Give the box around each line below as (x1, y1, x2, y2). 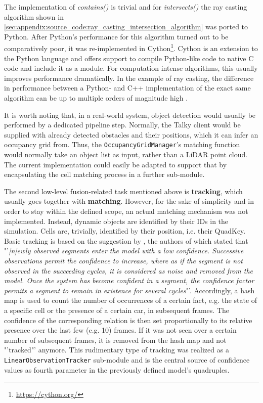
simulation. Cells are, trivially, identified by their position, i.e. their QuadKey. (4, 226, 246, 236)
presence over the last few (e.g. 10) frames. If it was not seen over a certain (4, 325, 237, 335)
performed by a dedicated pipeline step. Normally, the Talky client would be (4, 119, 241, 130)
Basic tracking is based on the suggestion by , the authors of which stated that (4, 235, 248, 246)
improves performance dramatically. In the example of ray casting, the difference (4, 72, 254, 83)
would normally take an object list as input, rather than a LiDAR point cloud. (4, 149, 248, 160)
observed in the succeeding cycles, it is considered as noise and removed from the (4, 265, 253, 276)
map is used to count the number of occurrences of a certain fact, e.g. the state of (4, 295, 257, 305)
